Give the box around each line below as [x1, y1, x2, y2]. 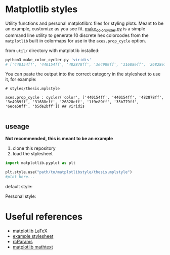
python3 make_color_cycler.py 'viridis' [5, 57, 92, 62]
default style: [5, 183, 33, 189]
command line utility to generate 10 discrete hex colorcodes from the [5, 32, 149, 38]
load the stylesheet [12, 151, 53, 157]
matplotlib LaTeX [12, 228, 48, 234]
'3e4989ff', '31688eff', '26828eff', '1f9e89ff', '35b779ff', [5, 100, 139, 105]
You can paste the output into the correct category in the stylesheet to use [5, 71, 161, 77]
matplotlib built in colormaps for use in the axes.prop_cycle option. [5, 37, 146, 44]
